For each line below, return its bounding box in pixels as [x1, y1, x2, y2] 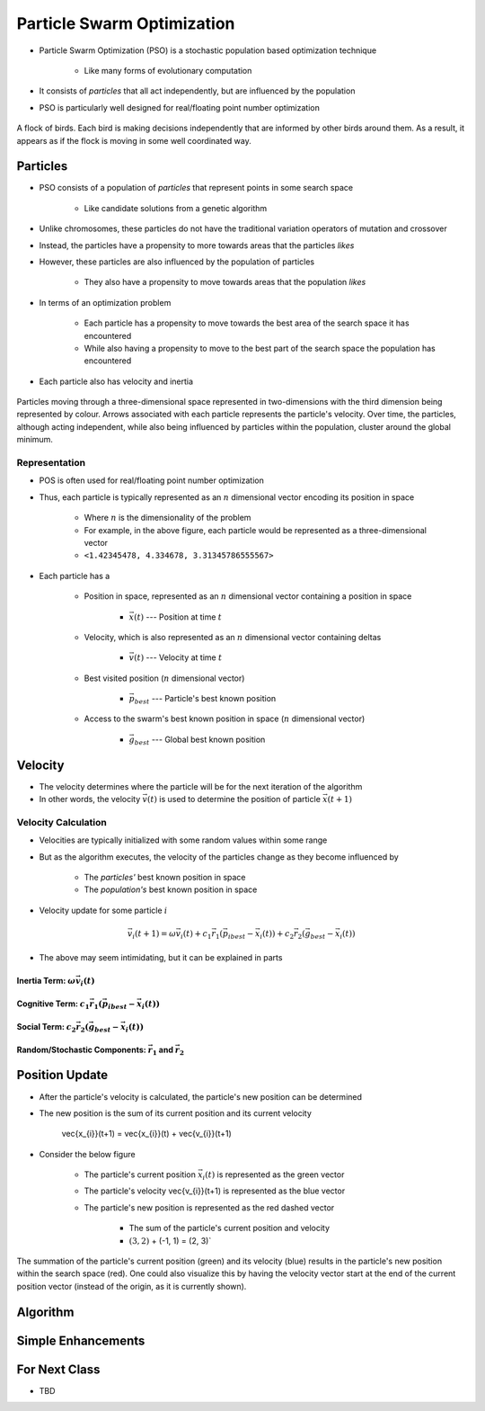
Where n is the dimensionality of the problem [84, 513, 251, 523]
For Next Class [16, 1362, 101, 1377]
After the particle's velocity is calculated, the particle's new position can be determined [39, 1091, 363, 1102]
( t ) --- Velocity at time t [133, 652, 223, 663]
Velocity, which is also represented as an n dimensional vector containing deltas [84, 631, 382, 642]
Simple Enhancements [16, 1333, 145, 1348]
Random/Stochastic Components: [16, 1044, 147, 1055]
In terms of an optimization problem [39, 297, 172, 308]
